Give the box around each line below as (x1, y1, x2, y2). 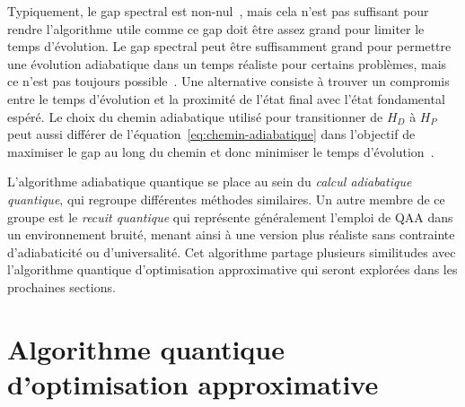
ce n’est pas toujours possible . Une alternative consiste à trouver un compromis (7, 72, 450, 91)
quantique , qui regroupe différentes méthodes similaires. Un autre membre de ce (7, 189, 445, 208)
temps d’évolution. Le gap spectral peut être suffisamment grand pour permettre (7, 37, 452, 56)
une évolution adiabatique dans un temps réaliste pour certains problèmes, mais (7, 54, 447, 73)
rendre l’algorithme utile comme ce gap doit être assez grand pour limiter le (7, 19, 425, 38)
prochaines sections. (7, 277, 116, 296)
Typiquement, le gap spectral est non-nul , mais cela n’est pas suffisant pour (7, 2, 429, 20)
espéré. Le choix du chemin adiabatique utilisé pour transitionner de (7, 107, 383, 126)
